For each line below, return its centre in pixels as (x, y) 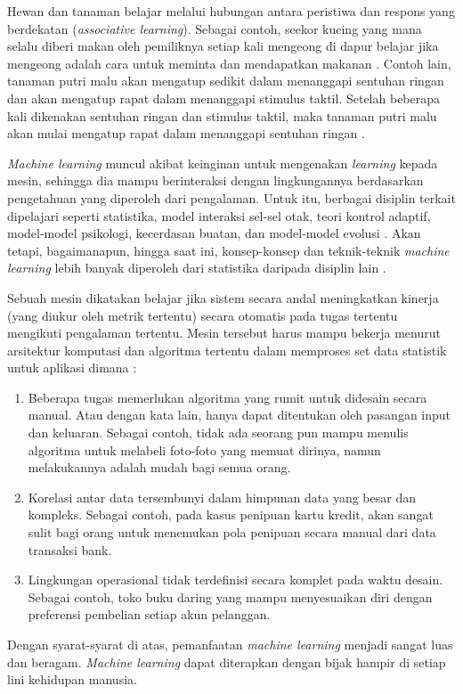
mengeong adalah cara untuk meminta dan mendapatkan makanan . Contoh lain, (229, 63)
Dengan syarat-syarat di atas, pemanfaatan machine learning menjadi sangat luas (230, 644)
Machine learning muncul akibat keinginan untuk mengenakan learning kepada (223, 163)
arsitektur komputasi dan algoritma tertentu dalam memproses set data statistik (227, 350)
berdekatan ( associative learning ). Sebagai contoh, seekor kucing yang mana (215, 28)
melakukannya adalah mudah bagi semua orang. (159, 467)
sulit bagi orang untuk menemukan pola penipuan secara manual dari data (232, 532)
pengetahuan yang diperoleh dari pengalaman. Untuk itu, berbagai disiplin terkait (231, 197)
